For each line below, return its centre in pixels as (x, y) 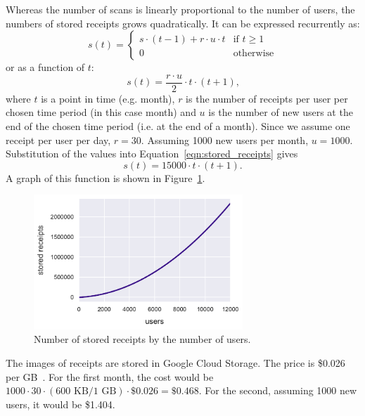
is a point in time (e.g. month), (108, 98)
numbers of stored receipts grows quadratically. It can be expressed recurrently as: (183, 23)
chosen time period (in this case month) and (101, 112)
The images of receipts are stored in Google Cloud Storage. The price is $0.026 (175, 362)
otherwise (254, 54)
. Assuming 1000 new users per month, (225, 139)
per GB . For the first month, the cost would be (110, 376)
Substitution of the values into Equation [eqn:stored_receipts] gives (152, 154)
